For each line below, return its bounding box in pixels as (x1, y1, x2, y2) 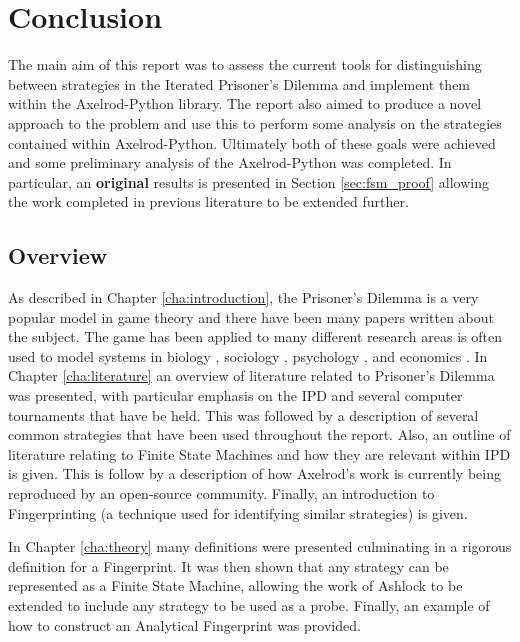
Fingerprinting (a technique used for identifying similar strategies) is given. (8, 502, 468, 523)
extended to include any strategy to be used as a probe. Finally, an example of (8, 594, 490, 615)
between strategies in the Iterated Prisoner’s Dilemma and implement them (8, 73, 471, 94)
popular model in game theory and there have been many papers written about (8, 306, 495, 327)
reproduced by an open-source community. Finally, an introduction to (8, 483, 435, 504)
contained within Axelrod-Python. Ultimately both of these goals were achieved (8, 132, 496, 153)
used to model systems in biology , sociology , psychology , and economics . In (8, 345, 488, 366)
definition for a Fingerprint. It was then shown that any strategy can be (8, 555, 449, 576)
